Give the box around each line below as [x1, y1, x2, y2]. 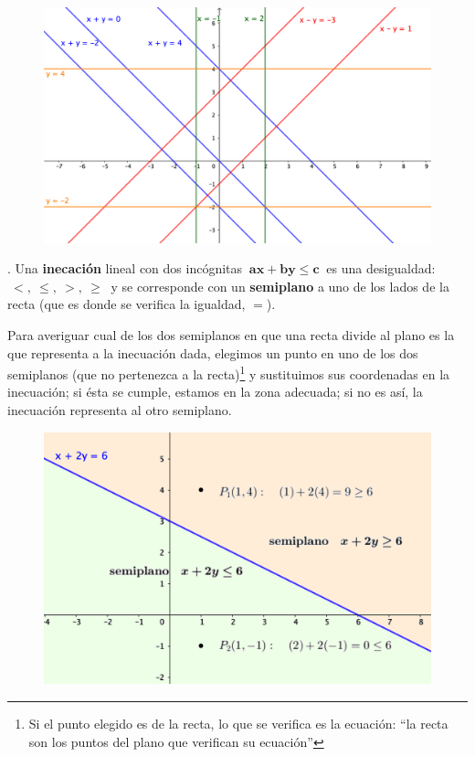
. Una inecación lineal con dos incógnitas [7, 259, 243, 278]
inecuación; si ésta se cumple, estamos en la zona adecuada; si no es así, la [7, 382, 423, 401]
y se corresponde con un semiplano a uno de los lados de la [111, 276, 449, 295]
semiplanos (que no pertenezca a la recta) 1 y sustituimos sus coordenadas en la [7, 362, 450, 383]
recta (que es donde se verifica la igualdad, [7, 294, 246, 314]
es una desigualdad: [326, 259, 436, 278]
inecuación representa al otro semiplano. [7, 400, 232, 419]
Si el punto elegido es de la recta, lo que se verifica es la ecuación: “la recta [28, 713, 449, 732]
